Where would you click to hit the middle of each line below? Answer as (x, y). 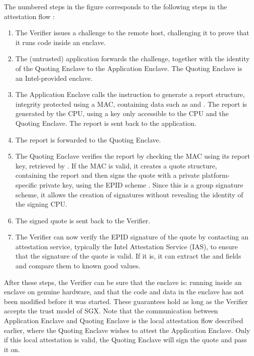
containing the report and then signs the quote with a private (107, 175)
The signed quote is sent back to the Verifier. (83, 220)
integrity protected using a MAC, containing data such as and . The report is (131, 104)
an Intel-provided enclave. (54, 78)
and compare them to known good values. (78, 266)
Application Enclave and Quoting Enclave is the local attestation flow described (124, 320)
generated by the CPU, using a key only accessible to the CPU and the (122, 113)
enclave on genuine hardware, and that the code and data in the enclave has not (124, 292)
